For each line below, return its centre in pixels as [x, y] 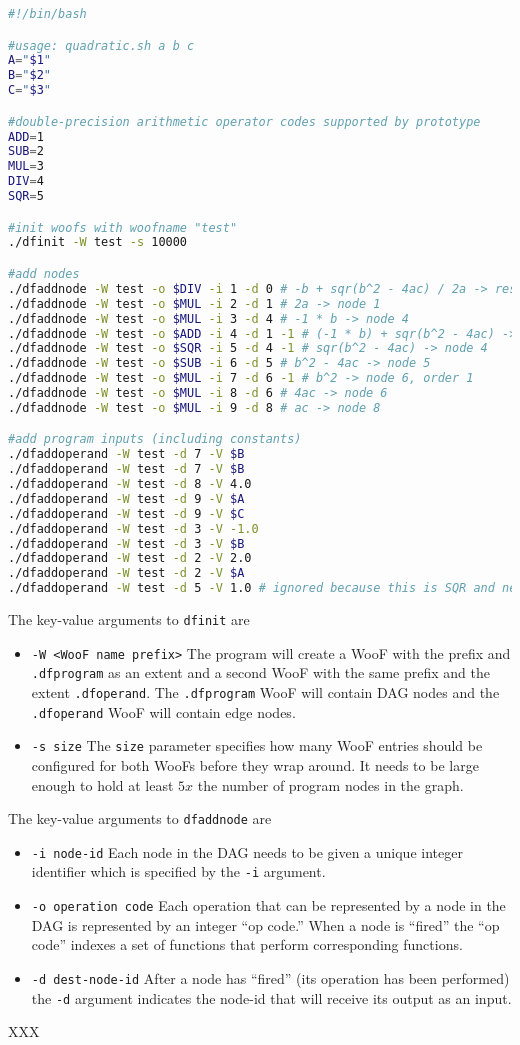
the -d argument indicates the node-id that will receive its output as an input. [271, 997]
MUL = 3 [26, 166]
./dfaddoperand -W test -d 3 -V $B [126, 543]
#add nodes [44, 274]
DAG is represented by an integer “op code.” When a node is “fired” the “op [265, 924]
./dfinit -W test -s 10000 [98, 242]
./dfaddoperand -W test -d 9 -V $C [126, 513]
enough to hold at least [102, 784]
